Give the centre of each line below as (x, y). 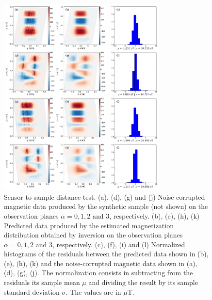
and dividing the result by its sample (143, 282)
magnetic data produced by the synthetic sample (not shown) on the (106, 206)
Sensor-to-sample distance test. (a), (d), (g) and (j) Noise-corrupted (105, 197)
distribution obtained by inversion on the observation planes (93, 235)
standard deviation (32, 292)
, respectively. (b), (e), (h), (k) (155, 215)
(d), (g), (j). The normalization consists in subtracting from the (98, 273)
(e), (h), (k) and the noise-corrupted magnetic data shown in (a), (101, 263)
